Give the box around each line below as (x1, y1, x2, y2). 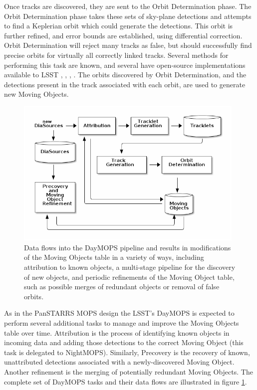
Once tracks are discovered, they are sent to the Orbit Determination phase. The (4, 1, 252, 11)
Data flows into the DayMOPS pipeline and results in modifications (24, 242, 231, 252)
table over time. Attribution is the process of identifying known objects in (4, 327, 230, 338)
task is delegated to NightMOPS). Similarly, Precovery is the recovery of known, (4, 347, 250, 357)
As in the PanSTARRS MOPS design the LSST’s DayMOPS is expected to (4, 308, 235, 318)
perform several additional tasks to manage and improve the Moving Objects (4, 317, 239, 328)
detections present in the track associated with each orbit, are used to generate (4, 79, 246, 89)
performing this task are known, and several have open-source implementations (4, 59, 246, 70)
